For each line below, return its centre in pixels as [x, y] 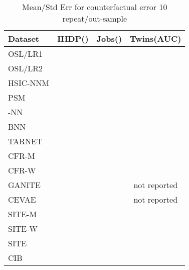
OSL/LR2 [26, 68]
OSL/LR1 [26, 54]
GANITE [24, 185]
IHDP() [73, 38]
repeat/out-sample [94, 18]
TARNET [25, 141]
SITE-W [23, 229]
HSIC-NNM [29, 83]
